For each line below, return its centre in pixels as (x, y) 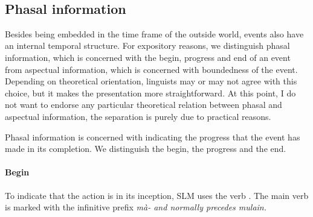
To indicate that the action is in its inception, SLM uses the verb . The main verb (157, 195)
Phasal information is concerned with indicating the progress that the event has (153, 137)
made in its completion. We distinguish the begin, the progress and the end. (146, 149)
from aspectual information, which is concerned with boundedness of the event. (151, 69)
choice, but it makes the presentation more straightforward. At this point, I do (150, 93)
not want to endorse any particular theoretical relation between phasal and (144, 105)
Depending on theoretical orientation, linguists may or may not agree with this (151, 81)
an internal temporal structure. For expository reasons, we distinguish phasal (147, 46)
